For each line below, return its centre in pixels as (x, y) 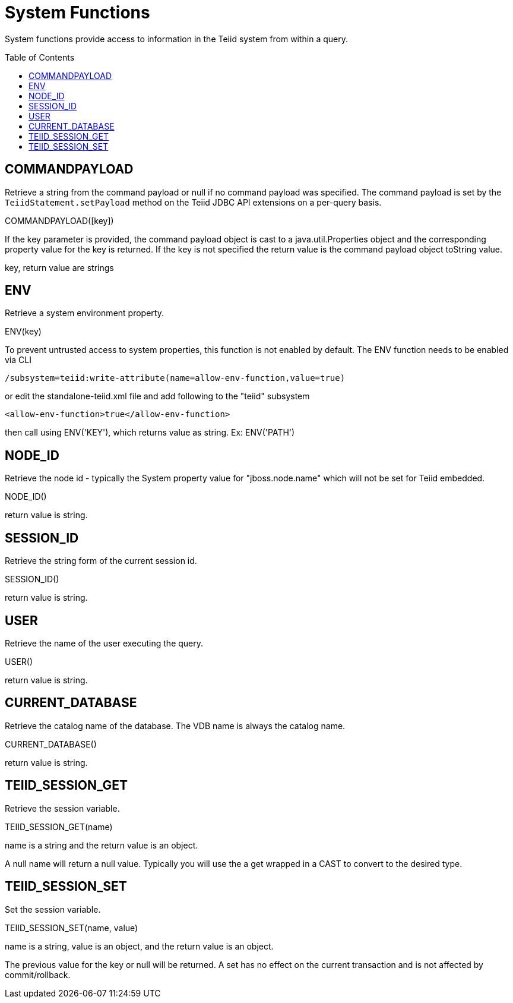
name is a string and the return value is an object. (102, 845)
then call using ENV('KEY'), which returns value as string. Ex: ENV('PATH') (150, 433)
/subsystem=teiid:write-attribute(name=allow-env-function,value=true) (175, 378)
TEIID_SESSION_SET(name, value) (72, 928)
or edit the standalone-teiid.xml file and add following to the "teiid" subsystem (157, 396)
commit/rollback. (38, 974)
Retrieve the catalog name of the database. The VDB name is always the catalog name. (175, 726)
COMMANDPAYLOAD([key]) (59, 220)
